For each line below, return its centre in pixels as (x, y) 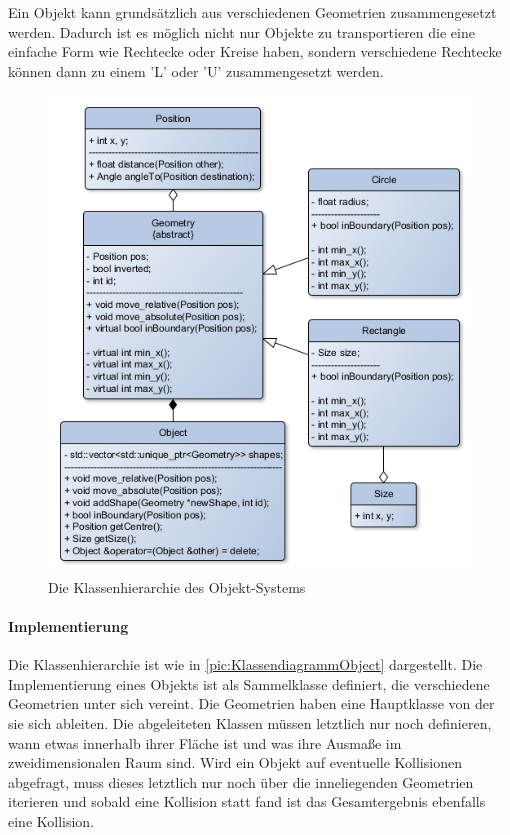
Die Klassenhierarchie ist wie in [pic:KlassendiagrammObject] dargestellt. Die (245, 664)
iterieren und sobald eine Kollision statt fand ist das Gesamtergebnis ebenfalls (247, 801)
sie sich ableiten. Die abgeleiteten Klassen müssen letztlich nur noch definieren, (250, 722)
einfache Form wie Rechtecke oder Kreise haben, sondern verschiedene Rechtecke (255, 51)
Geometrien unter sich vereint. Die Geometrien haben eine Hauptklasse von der (251, 703)
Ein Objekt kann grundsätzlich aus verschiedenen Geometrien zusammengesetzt (252, 12)
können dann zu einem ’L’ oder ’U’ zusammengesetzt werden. (196, 70)
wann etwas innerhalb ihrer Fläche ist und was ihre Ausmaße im (205, 742)
